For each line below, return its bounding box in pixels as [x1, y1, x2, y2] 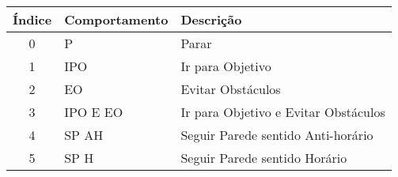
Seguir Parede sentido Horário [180, 149, 347, 167]
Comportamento [64, 10, 169, 28]
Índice [13, 10, 52, 28]
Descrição [180, 10, 242, 28]
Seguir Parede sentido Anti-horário [180, 126, 373, 144]
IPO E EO [64, 103, 123, 121]
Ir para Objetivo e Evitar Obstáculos [180, 103, 385, 121]
